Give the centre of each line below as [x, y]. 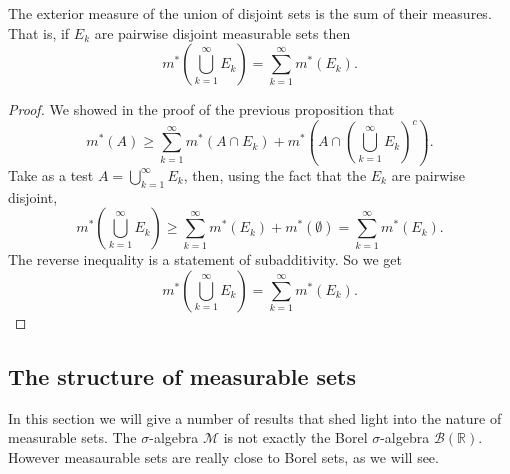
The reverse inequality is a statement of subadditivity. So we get [205, 259]
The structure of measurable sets [182, 375]
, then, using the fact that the [275, 174]
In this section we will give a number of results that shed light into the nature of [255, 417]
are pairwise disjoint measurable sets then [222, 32]
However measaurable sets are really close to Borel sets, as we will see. [223, 456]
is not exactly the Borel [295, 437]
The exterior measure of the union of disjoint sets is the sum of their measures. [250, 13]
